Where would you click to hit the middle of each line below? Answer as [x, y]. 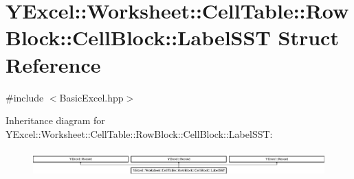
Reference [53, 64]
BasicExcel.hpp [91, 97]
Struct [308, 37]
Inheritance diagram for [55, 120]
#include [25, 97]
